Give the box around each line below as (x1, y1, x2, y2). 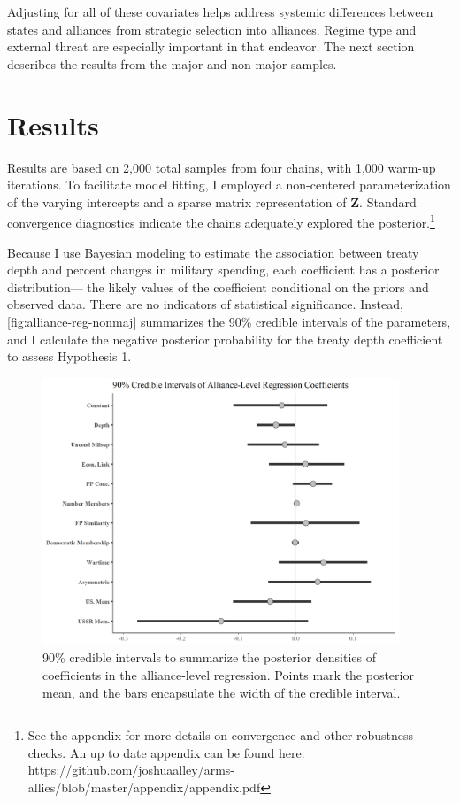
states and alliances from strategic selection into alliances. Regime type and (7, 19, 417, 38)
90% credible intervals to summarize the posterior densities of (42, 648, 376, 667)
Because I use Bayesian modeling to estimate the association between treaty (7, 243, 419, 261)
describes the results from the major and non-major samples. (7, 54, 337, 73)
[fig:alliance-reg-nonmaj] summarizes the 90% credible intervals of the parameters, (7, 312, 451, 330)
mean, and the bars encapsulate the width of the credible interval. (42, 683, 401, 701)
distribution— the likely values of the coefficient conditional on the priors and (7, 277, 429, 296)
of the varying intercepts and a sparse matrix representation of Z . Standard (7, 192, 417, 211)
